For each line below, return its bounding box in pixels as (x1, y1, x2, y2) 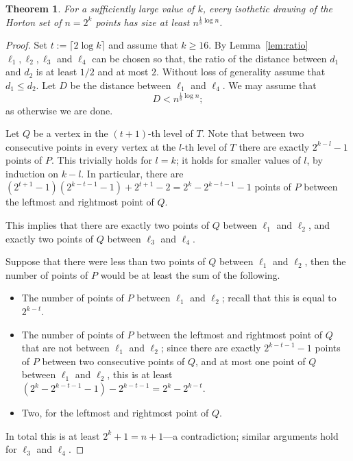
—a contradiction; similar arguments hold (163, 428, 339, 443)
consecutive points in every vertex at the (5, 139, 176, 153)
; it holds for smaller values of (175, 153, 301, 167)
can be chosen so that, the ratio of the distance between (92, 51, 327, 65)
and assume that (108, 38, 178, 52)
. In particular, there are (81, 166, 184, 180)
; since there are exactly (160, 340, 261, 355)
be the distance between (70, 77, 171, 92)
